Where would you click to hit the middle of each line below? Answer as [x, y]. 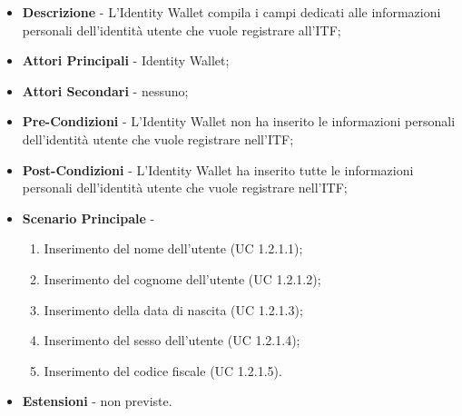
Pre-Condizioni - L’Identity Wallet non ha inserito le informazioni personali [239, 121]
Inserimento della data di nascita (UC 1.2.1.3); [173, 309]
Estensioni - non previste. [97, 401]
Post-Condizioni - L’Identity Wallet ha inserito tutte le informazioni [218, 169]
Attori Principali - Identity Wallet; [126, 60]
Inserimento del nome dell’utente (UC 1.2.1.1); [173, 248]
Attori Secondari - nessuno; [105, 90]
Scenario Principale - [88, 218]
